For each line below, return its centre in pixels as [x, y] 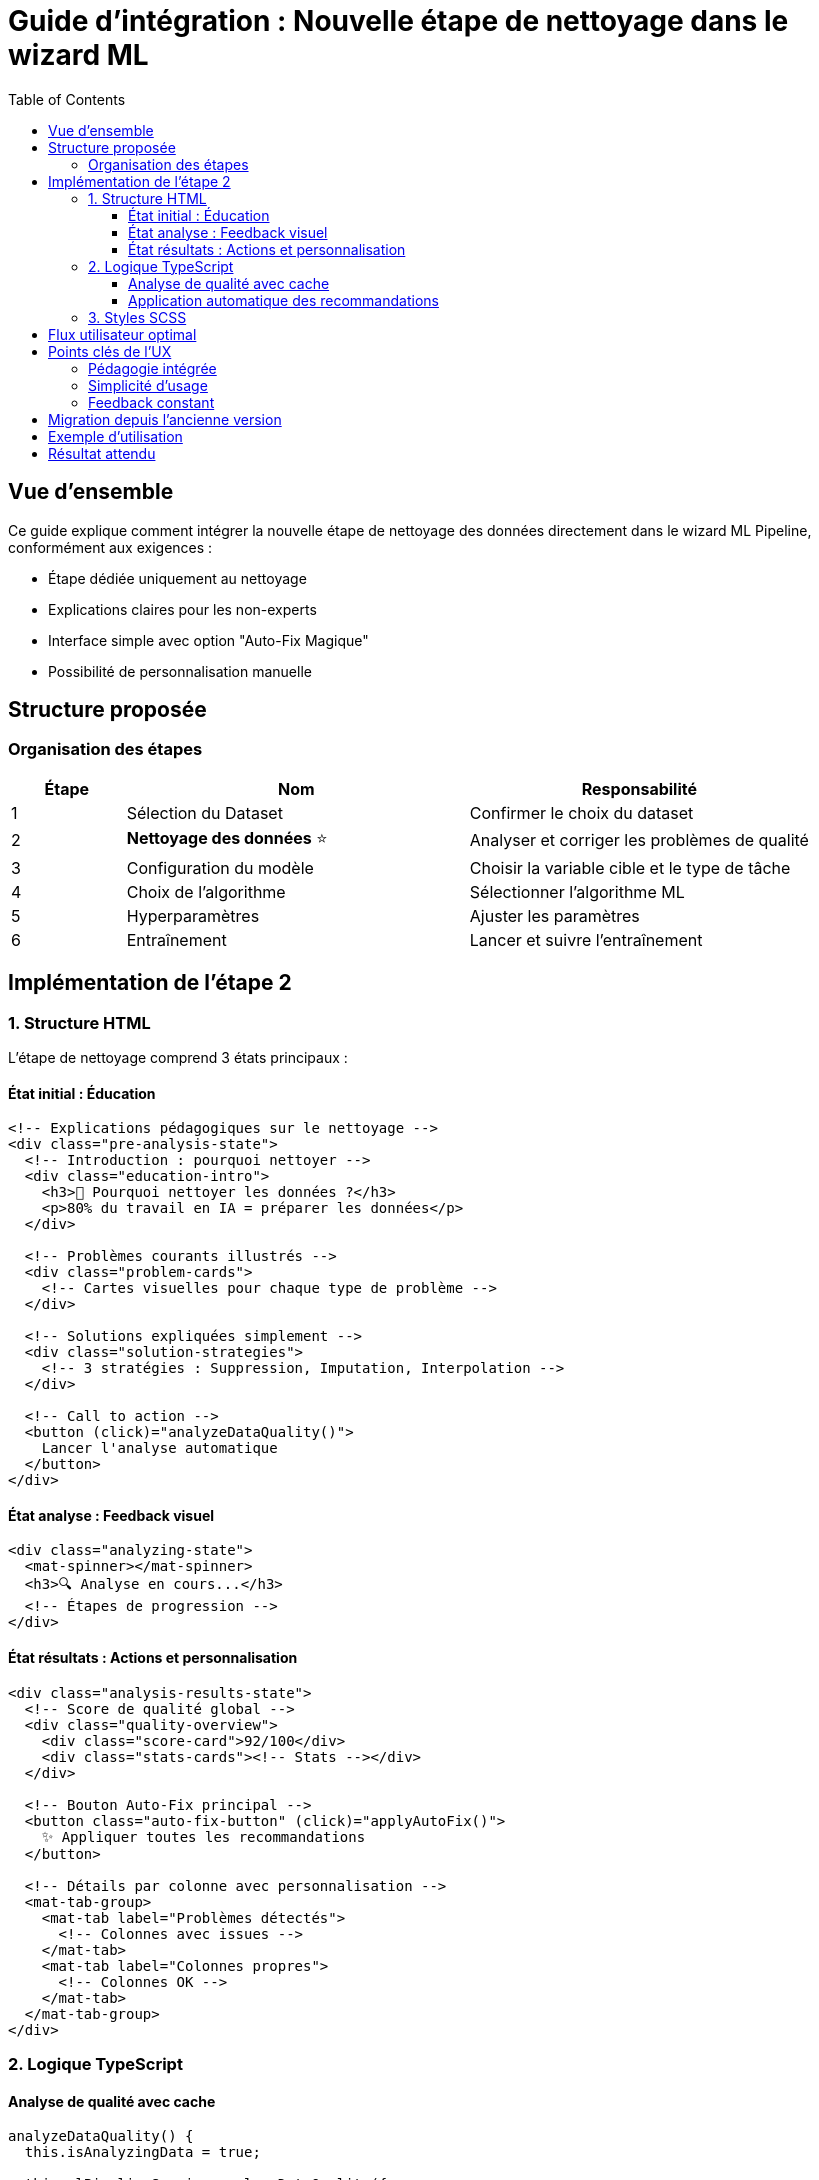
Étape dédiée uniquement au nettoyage [177, 578]
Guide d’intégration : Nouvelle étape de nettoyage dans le [398, 21]
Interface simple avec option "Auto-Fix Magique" [208, 640]
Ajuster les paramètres [554, 915]
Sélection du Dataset [204, 812]
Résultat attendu [102, 453]
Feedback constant [151, 402]
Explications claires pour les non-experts [182, 609]
